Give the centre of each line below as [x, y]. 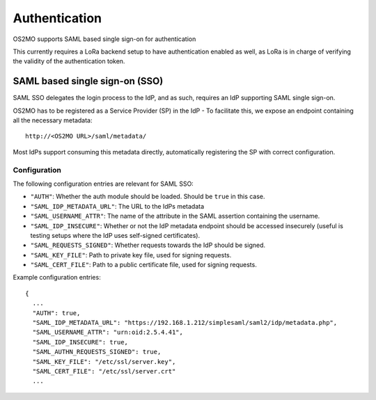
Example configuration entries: [57, 278]
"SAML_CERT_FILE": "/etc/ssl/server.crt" [104, 371]
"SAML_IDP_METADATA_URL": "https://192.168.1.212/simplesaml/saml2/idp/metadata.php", [185, 323]
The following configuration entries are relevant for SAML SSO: [103, 184]
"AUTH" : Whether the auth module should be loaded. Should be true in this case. [148, 197]
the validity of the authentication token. [69, 61]
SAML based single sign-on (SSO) [88, 81]
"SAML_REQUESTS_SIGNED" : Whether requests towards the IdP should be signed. [148, 245]
